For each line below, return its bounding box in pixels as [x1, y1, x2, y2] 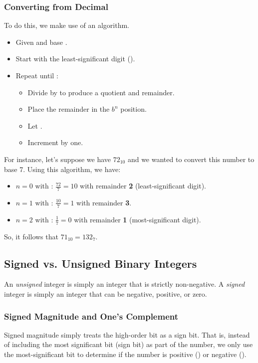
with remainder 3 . [76, 197, 132, 207]
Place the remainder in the [27, 104, 110, 114]
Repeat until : [15, 70, 58, 80]
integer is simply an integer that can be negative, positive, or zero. [4, 289, 207, 299]
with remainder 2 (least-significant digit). [80, 181, 207, 191]
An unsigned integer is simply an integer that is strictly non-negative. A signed [4, 279, 245, 289]
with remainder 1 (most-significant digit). [74, 214, 201, 224]
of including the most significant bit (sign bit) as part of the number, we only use [4, 339, 253, 350]
